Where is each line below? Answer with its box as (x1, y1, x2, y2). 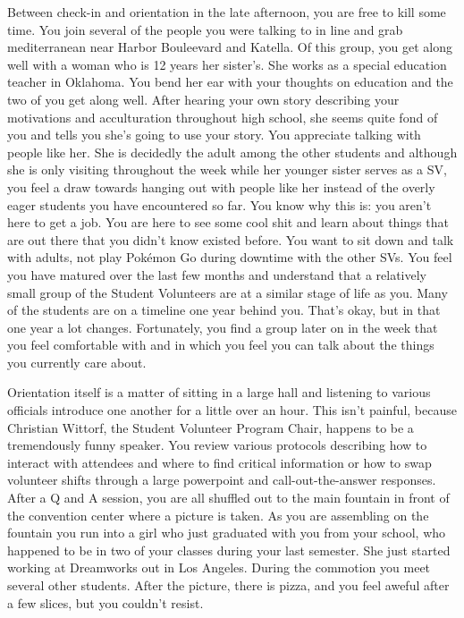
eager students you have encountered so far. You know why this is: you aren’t (7, 195, 432, 214)
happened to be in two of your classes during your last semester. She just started (7, 540, 451, 559)
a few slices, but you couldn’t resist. (7, 593, 204, 612)
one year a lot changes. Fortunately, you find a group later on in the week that (7, 317, 438, 336)
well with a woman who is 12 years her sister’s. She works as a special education (7, 55, 447, 73)
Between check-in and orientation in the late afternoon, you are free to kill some (7, 3, 446, 21)
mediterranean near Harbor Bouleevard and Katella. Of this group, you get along (7, 38, 452, 56)
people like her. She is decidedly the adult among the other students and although (7, 142, 458, 161)
